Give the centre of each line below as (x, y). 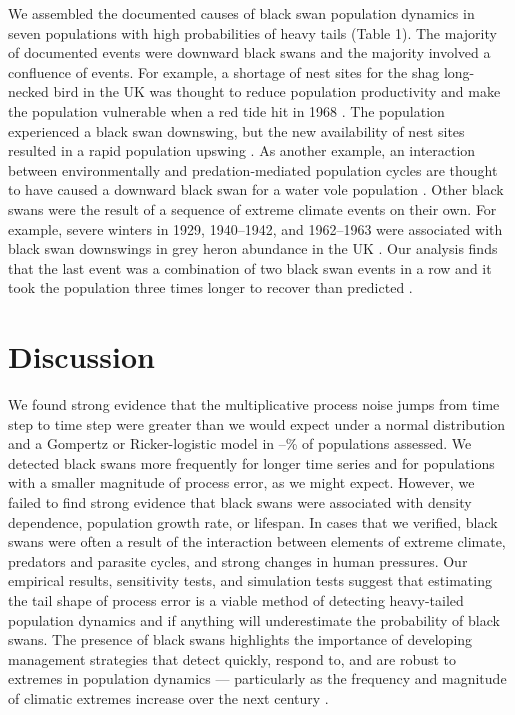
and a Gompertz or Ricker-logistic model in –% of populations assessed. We (240, 443)
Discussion (81, 356)
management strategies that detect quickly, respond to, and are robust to (232, 658)
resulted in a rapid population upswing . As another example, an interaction (242, 150)
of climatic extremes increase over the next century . (168, 697)
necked (28, 91)
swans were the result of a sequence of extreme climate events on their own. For (252, 208)
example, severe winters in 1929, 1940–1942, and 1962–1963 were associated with (255, 228)
